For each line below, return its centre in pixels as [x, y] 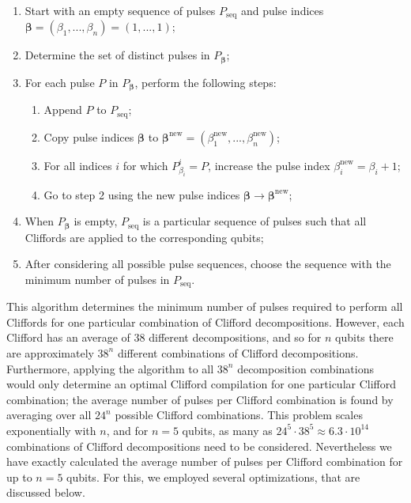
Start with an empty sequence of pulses [120, 10]
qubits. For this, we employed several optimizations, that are [213, 477]
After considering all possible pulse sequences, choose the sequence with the [208, 264]
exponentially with [51, 430]
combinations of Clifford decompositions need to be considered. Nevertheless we [199, 446]
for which [145, 165]
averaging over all [49, 415]
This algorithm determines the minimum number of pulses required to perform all [205, 306]
